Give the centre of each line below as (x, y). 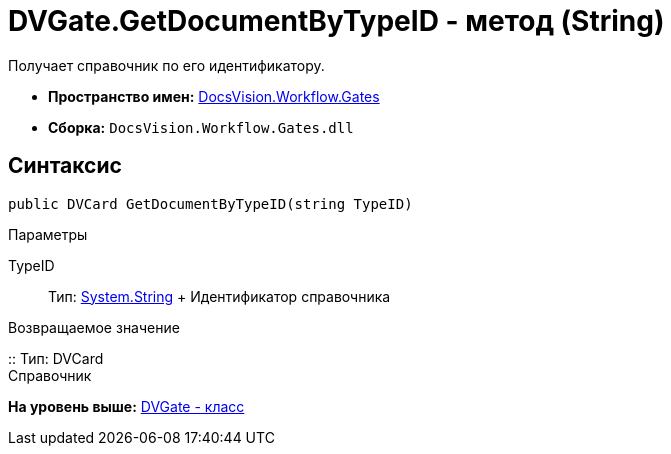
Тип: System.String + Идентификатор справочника (219, 296)
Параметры (48, 234)
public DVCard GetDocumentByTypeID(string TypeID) (210, 203)
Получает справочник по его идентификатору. (166, 65)
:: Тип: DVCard (56, 358)
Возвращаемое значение (94, 327)
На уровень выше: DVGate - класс (126, 406)
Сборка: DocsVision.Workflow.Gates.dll (201, 127)
